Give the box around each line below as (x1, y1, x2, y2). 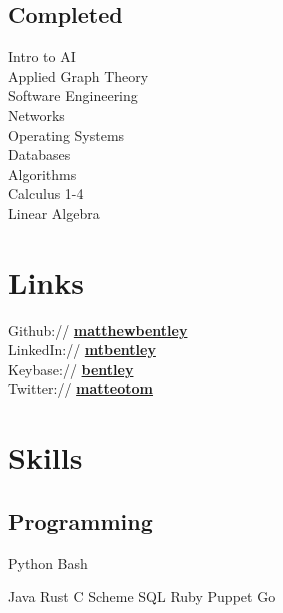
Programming (8, 505, 153, 536)
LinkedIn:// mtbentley (8, 339, 156, 360)
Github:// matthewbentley (8, 319, 188, 340)
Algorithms (8, 163, 77, 184)
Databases (8, 144, 71, 165)
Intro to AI (8, 46, 76, 67)
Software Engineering (8, 85, 138, 106)
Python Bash (8, 552, 88, 573)
